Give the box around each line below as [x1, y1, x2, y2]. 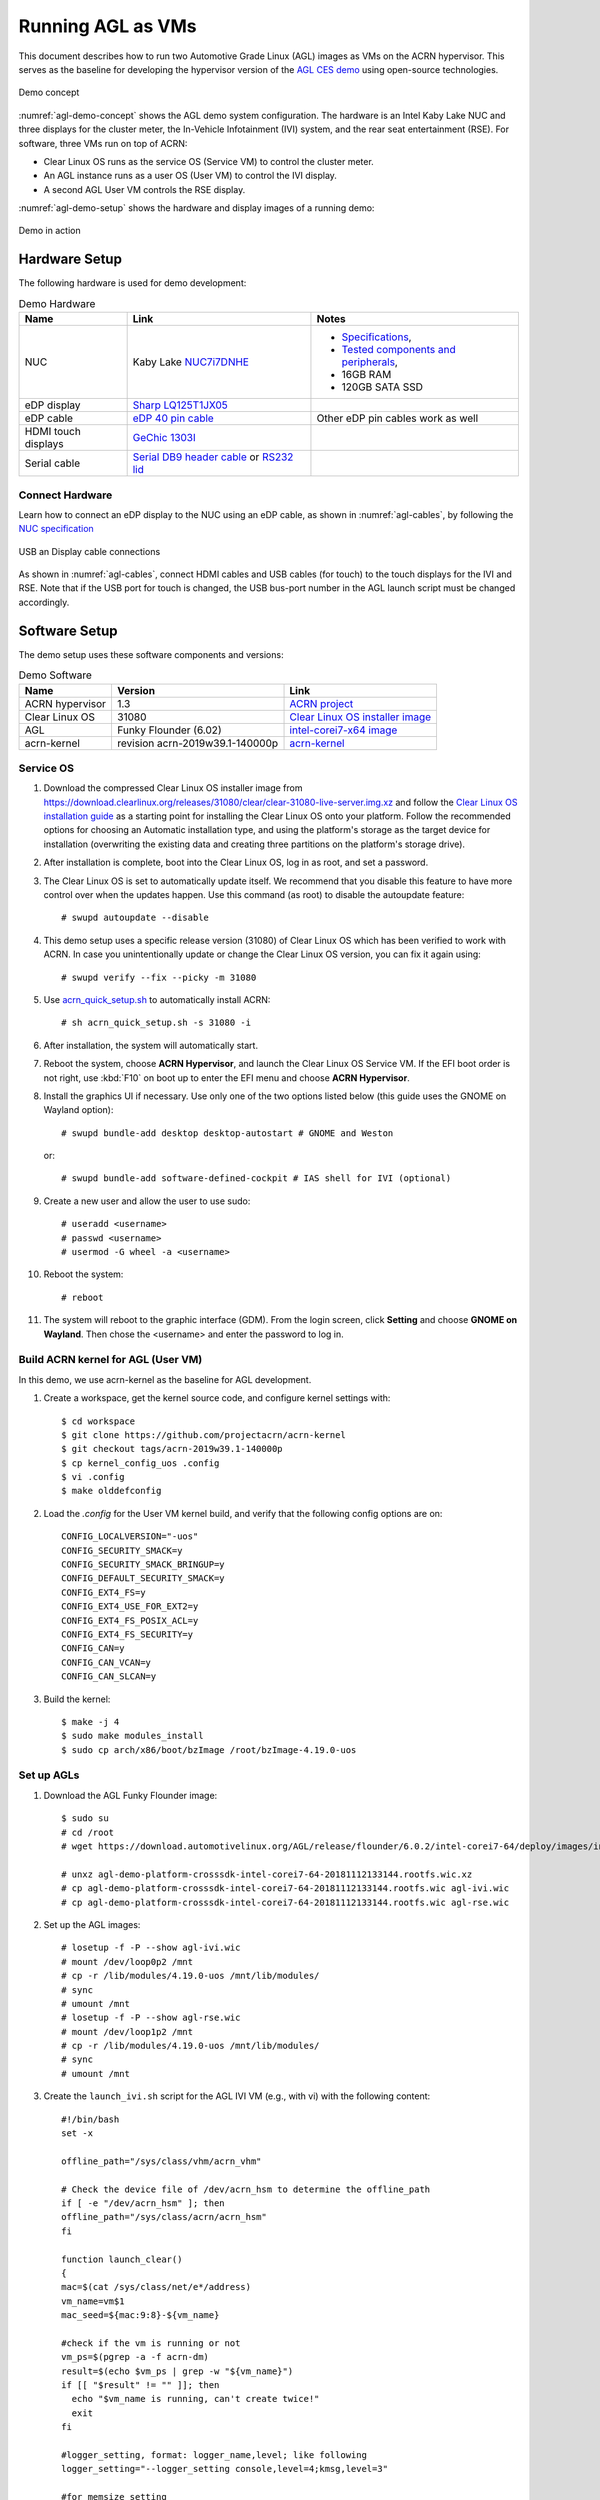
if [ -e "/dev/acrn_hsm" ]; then [61, 2198, 225, 2209]
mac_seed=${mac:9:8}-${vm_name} [61, 2310, 220, 2321]
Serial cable [24, 456, 81, 470]
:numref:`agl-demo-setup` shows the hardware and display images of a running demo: [18, 202, 375, 214]
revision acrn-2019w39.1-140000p [116, 736, 279, 750]
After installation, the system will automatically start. [43, 1039, 259, 1051]
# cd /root [61, 1826, 115, 1838]
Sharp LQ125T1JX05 [132, 398, 229, 412]
